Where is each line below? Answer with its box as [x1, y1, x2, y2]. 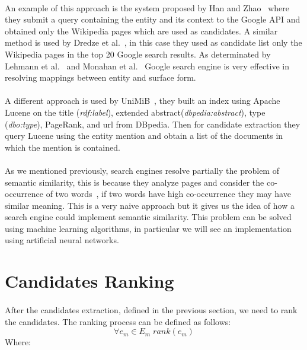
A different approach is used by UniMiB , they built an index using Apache [5, 94, 280, 107]
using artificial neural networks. [5, 234, 119, 246]
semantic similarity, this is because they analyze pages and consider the [5, 176, 264, 188]
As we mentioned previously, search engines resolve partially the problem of [5, 164, 279, 176]
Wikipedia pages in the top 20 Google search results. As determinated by [5, 47, 271, 60]
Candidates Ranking [5, 269, 174, 293]
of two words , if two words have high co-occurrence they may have [46, 187, 291, 200]
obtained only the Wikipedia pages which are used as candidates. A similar [5, 24, 278, 37]
